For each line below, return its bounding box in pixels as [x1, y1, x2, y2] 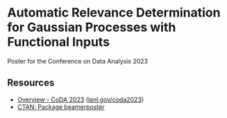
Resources [7, 77, 55, 89]
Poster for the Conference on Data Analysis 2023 [7, 57, 148, 65]
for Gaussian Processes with [7, 19, 176, 35]
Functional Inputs [7, 35, 110, 50]
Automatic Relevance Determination [7, 5, 221, 21]
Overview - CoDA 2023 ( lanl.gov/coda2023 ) [17, 95, 144, 104]
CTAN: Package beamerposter [17, 102, 105, 111]
